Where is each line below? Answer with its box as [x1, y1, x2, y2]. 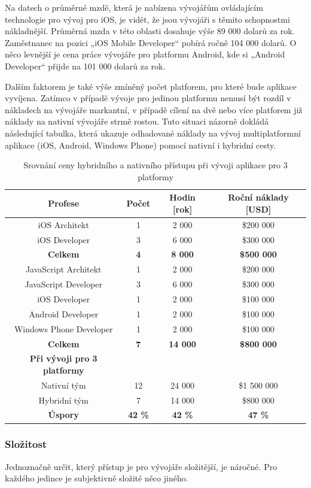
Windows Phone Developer [14, 322, 113, 335]
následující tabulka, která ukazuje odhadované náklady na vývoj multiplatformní [5, 126, 301, 139]
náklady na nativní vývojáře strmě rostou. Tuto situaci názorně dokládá [5, 115, 269, 128]
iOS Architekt [38, 218, 89, 231]
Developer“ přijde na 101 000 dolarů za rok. [5, 59, 166, 72]
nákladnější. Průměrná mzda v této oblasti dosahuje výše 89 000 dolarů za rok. [5, 25, 295, 37]
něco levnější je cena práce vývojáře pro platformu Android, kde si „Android [5, 48, 285, 60]
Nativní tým [41, 378, 86, 391]
